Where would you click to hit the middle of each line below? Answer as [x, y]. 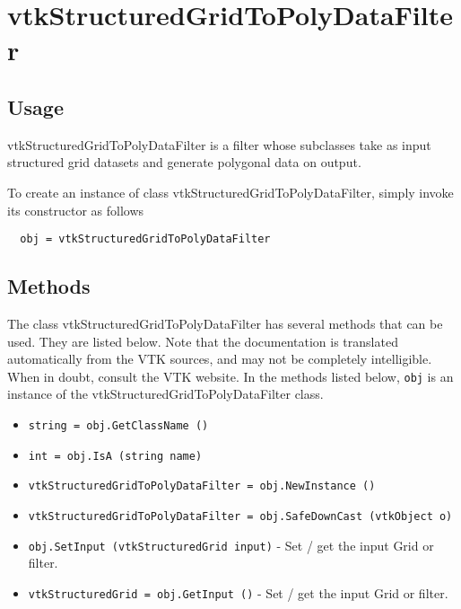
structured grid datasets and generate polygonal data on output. [184, 162]
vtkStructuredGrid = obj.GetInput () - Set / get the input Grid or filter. [238, 592]
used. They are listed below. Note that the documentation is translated [203, 341]
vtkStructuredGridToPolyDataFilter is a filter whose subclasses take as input [219, 144]
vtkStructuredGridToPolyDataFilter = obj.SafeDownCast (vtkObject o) [240, 516]
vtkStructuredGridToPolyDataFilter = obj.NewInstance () [202, 486]
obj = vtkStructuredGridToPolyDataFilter [145, 239]
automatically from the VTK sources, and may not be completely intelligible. [220, 359]
